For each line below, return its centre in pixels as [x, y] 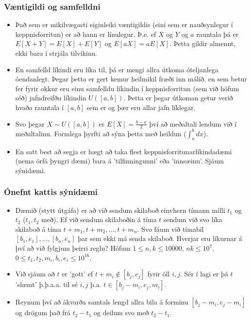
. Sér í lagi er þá [204, 274]
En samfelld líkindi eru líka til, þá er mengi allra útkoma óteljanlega [117, 69]
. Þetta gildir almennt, [203, 43]
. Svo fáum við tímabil [170, 229]
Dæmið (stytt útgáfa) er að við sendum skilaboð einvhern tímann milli [120, 210]
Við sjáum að [35, 274]
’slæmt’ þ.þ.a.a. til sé [46, 284]
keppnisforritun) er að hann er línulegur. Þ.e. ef [86, 34]
